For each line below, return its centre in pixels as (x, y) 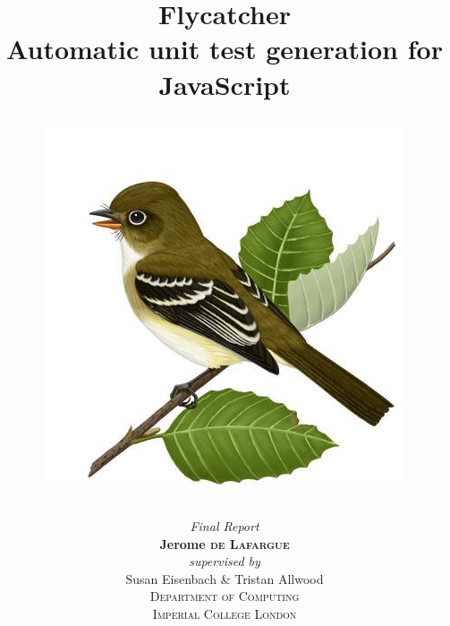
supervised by (225, 561)
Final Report (225, 525)
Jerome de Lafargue (225, 543)
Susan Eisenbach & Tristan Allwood (225, 578)
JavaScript (225, 84)
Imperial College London (225, 613)
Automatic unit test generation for (225, 49)
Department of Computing (225, 596)
